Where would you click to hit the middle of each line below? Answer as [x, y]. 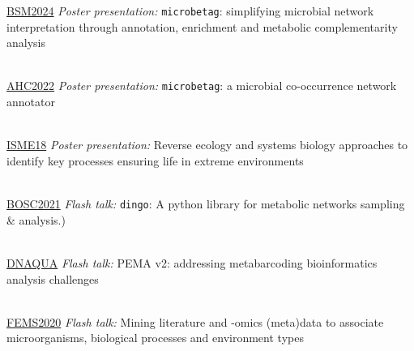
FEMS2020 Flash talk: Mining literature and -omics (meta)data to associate [195, 321]
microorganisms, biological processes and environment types [155, 338]
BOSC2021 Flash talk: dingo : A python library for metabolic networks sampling [206, 204]
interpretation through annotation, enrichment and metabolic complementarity [202, 26]
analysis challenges [53, 278]
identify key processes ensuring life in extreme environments [155, 160]
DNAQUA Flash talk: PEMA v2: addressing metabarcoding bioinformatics [192, 262]
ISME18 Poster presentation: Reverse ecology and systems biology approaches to [207, 145]
